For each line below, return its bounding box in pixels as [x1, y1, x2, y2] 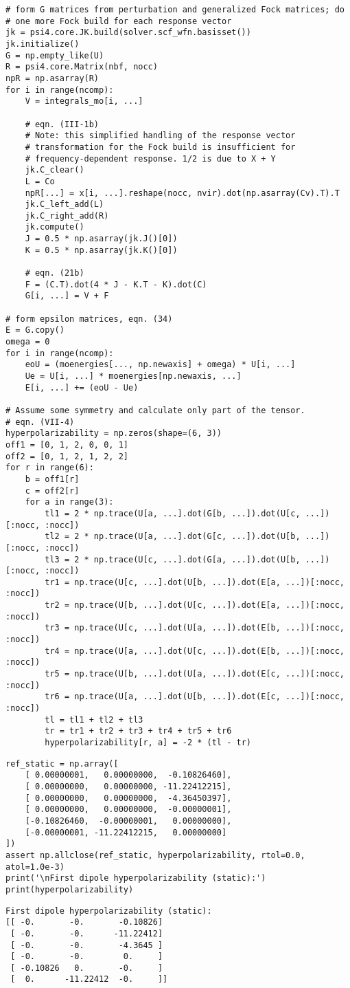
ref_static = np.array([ [5, 758, 119, 769]
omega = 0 [5, 337, 50, 347]
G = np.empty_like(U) [5, 50, 104, 61]
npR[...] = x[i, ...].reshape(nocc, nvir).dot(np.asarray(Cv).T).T [25, 188, 340, 198]
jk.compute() [25, 222, 84, 232]
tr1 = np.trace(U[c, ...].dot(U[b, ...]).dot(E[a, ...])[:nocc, [45, 577, 345, 587]
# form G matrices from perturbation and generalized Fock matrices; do [5, 5, 345, 14]
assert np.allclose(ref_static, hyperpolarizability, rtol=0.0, [5, 850, 305, 860]
